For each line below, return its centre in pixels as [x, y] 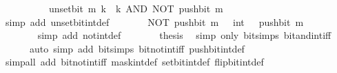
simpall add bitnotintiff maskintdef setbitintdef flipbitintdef [134, 62]
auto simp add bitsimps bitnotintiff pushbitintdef [137, 48]
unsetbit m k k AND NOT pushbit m [136, 8]
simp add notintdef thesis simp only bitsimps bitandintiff [184, 35]
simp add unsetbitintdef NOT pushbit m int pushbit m [154, 21]
